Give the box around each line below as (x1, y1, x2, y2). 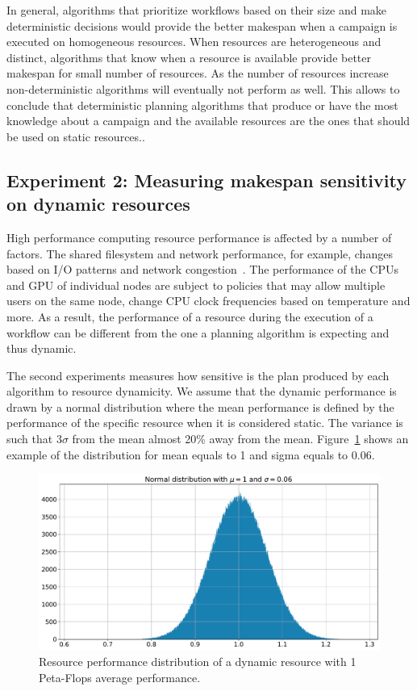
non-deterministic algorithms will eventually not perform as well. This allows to (6, 80, 400, 97)
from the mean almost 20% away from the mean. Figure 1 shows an (72, 430, 409, 447)
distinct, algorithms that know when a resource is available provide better (6, 48, 372, 65)
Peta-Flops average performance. (39, 669, 201, 686)
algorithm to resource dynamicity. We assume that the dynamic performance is (6, 383, 397, 400)
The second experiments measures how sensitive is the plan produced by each (6, 366, 390, 383)
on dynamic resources (6, 191, 190, 216)
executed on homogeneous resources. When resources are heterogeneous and (6, 33, 382, 50)
